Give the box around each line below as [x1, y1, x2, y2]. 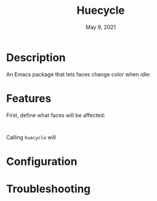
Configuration [6, 154, 78, 168]
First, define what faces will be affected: [6, 112, 105, 119]
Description [6, 50, 66, 64]
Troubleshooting [6, 182, 91, 196]
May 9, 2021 [85, 23, 116, 31]
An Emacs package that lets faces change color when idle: [6, 70, 151, 78]
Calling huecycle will [6, 133, 56, 141]
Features [6, 91, 52, 105]
